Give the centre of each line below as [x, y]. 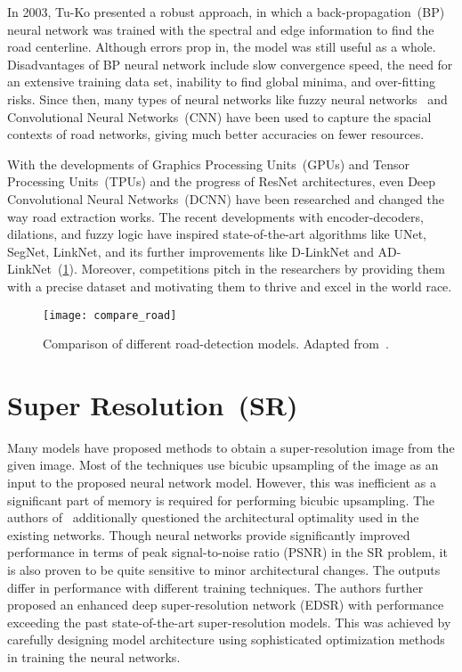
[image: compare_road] [110, 315]
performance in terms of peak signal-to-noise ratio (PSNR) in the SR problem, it [227, 552]
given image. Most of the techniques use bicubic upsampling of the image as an [223, 465]
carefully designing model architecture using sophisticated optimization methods [226, 639]
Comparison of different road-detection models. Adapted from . [216, 344]
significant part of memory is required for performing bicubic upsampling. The [221, 500]
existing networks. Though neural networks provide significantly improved [209, 534]
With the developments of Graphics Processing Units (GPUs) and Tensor [208, 164]
